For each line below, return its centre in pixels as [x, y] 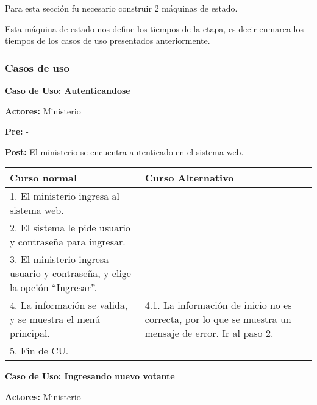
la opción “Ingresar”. [53, 287]
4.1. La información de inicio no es [218, 305]
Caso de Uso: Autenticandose [68, 90]
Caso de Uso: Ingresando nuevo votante [90, 376]
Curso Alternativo [189, 178]
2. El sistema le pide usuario [70, 228]
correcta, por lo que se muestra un [218, 319]
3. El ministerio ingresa [59, 259]
